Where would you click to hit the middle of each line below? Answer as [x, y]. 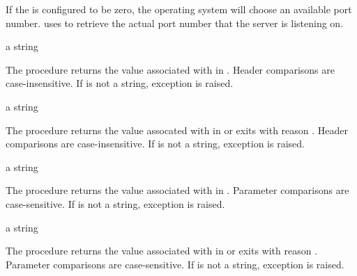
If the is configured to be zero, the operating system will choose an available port [179, 9]
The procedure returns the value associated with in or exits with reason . [162, 251]
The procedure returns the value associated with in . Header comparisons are [170, 69]
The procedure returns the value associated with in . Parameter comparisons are [177, 190]
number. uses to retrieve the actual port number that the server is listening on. [175, 23]
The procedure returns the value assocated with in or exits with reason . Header [177, 130]
